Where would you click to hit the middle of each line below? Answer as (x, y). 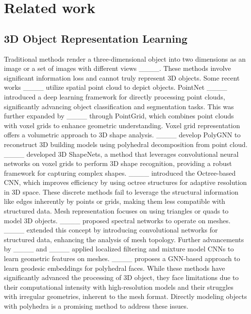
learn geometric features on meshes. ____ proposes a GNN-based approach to (122, 258)
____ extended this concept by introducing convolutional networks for (111, 230)
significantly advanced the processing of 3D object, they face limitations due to (121, 277)
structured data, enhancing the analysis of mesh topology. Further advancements (124, 239)
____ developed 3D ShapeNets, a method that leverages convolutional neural (121, 154)
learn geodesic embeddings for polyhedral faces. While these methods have (115, 268)
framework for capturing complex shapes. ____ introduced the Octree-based (120, 173)
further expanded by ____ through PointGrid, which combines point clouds (119, 116)
